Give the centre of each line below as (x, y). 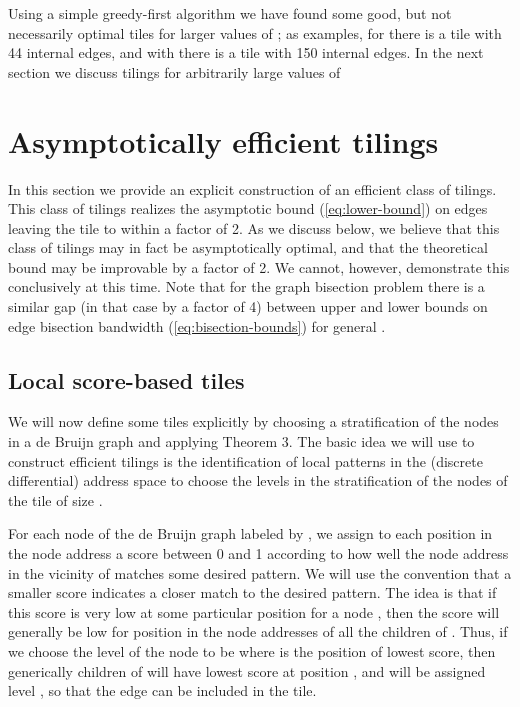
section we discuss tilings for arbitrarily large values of (174, 71)
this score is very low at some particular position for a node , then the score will (254, 611)
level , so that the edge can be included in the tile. (162, 690)
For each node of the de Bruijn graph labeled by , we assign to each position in (250, 533)
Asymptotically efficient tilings (223, 140)
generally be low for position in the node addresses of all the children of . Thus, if (258, 631)
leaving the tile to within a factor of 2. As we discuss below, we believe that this (254, 227)
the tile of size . (55, 499)
